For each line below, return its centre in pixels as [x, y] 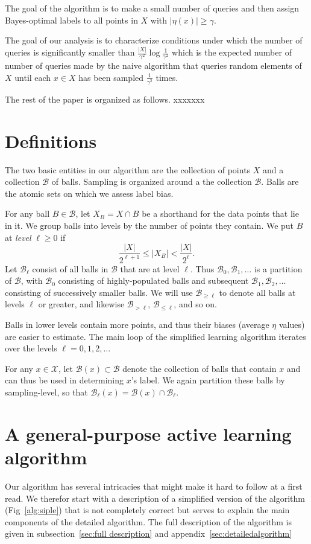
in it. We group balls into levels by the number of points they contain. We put [149, 226]
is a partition [278, 268]
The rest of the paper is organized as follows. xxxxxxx [105, 99]
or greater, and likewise [81, 304]
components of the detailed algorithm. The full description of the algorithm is [148, 521]
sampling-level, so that [46, 392]
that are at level [150, 268]
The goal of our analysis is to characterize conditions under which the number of [154, 40]
